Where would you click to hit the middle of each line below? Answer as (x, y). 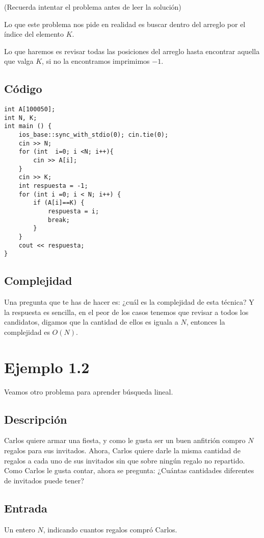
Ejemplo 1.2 (47, 367)
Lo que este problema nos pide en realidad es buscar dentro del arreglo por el (125, 24)
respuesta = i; (73, 212)
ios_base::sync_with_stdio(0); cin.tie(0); (94, 135)
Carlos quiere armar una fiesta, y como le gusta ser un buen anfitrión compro (125, 440)
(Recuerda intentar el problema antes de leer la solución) (93, 7)
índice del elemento (34, 34)
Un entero (20, 529)
